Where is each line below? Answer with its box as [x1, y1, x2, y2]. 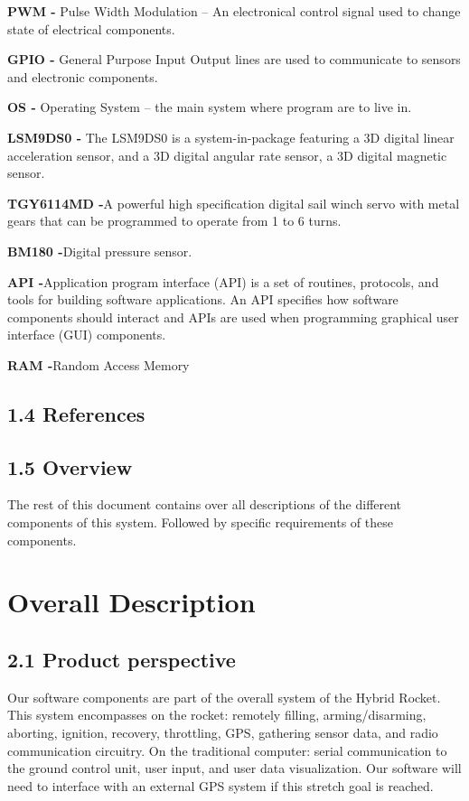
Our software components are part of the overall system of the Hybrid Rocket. [7, 687, 441, 706]
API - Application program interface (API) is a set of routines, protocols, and [7, 272, 439, 291]
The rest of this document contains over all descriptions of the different [7, 495, 402, 514]
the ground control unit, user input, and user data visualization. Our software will [7, 759, 462, 778]
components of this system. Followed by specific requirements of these [7, 513, 393, 532]
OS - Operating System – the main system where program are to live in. [7, 98, 412, 116]
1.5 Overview [7, 452, 133, 480]
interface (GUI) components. [7, 325, 166, 344]
